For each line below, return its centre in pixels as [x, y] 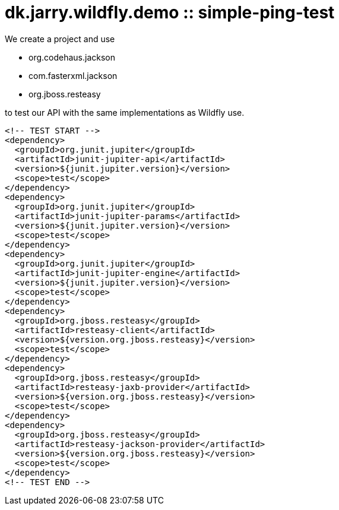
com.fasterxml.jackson [73, 75]
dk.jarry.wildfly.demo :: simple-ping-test [170, 12]
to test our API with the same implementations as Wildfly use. [125, 112]
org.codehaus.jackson [72, 57]
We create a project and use [60, 39]
